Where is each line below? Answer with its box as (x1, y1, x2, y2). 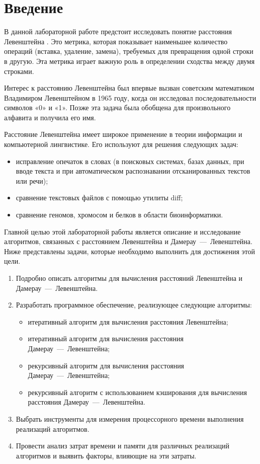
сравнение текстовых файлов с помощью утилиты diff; (16, 192, 183, 203)
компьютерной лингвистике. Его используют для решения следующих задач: (4, 139, 238, 149)
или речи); (16, 175, 48, 186)
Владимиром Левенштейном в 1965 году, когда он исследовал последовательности (4, 92, 256, 103)
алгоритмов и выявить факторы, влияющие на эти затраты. (16, 450, 197, 460)
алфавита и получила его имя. (4, 112, 96, 122)
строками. (4, 65, 34, 76)
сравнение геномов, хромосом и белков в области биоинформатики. (16, 209, 223, 220)
